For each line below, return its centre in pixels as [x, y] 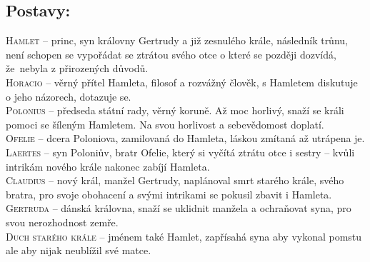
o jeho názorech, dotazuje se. [69, 96]
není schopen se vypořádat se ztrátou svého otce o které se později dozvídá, [171, 54]
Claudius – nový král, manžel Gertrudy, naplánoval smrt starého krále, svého [175, 180]
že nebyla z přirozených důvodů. [77, 68]
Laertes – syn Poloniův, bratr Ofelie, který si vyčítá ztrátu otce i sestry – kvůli [180, 152]
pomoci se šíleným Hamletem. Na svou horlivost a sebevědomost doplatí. [165, 124]
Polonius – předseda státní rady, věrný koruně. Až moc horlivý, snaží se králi [175, 110]
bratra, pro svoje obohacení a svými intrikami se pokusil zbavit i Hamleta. [169, 194]
